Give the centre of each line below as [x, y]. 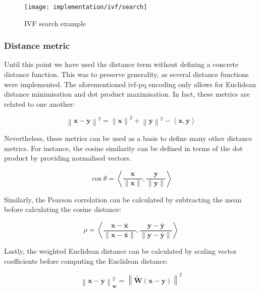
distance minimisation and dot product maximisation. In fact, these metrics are [127, 94]
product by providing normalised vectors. [68, 158]
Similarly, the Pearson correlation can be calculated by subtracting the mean [123, 199]
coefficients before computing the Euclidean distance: [86, 261]
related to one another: [40, 103]
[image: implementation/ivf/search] [86, 7]
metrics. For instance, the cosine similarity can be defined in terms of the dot [123, 148]
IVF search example [55, 23]
